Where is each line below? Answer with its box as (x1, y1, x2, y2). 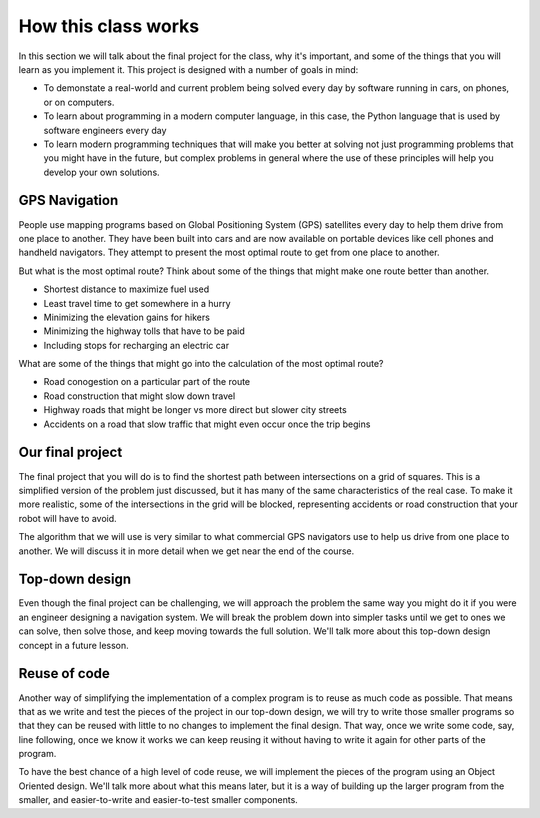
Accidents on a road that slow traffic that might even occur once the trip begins (43, 418, 371, 430)
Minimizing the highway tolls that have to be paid (43, 325, 245, 337)
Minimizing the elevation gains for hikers (43, 311, 210, 323)
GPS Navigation (18, 192, 119, 209)
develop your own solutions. (43, 166, 160, 178)
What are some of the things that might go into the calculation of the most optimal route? (18, 358, 384, 370)
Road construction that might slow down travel (43, 390, 236, 402)
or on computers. (43, 96, 115, 108)
